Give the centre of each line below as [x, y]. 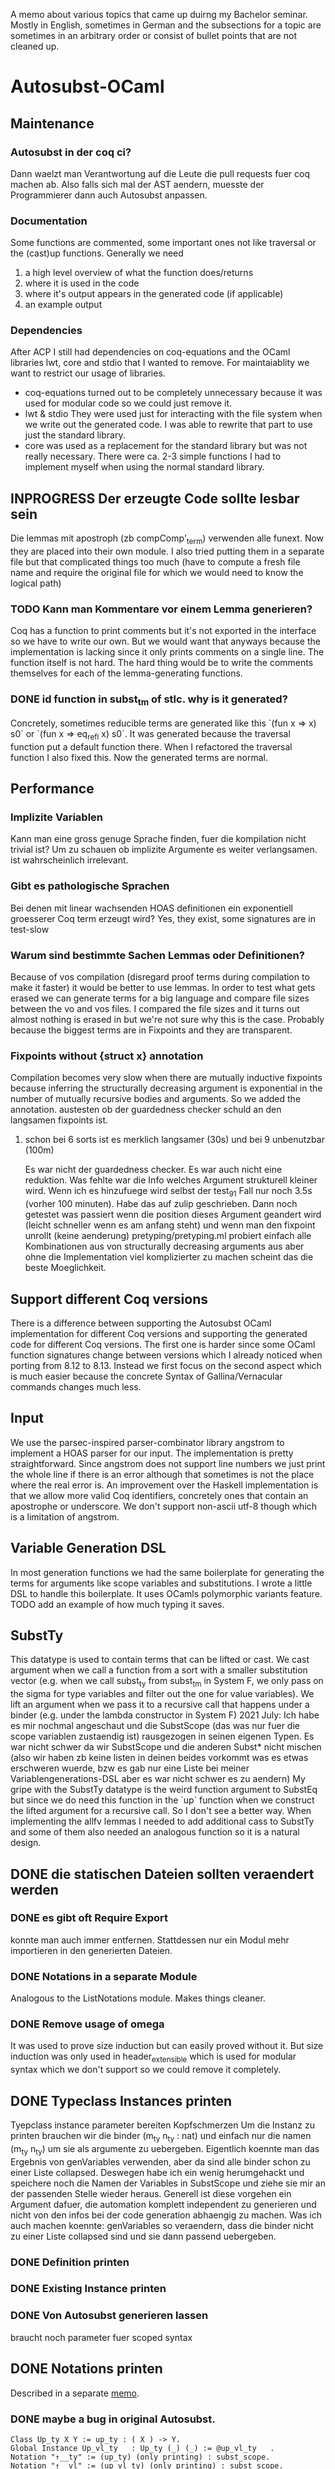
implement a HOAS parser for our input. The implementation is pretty [152, 1453]
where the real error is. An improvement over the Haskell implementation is [164, 1485]
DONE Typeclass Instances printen [121, 2100]
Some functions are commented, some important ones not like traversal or [163, 243]
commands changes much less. [76, 1386]
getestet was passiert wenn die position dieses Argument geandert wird [173, 1215]
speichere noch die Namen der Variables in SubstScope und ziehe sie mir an [168, 2183]
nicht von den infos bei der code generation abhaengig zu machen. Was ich [166, 2215]
